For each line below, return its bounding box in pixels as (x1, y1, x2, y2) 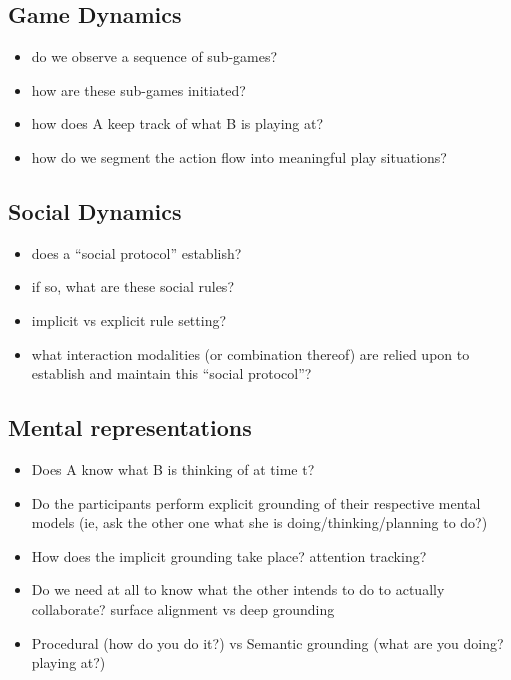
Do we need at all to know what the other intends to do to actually (31, 579, 445, 600)
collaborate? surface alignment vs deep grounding (31, 598, 335, 619)
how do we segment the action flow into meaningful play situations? (31, 146, 447, 167)
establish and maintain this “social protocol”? (31, 363, 312, 384)
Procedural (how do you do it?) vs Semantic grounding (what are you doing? (31, 632, 504, 653)
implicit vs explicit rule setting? (31, 309, 227, 330)
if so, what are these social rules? (31, 276, 234, 297)
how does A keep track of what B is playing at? (31, 113, 324, 134)
